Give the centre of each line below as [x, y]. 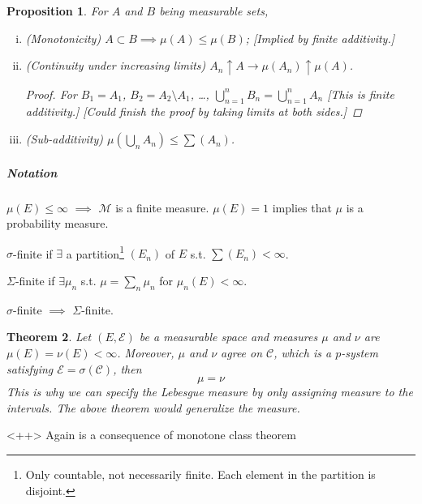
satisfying [30, 368]
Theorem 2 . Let [49, 337]
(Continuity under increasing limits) [116, 65]
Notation [32, 172]
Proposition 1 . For [57, 11]
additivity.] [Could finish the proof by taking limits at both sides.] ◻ [194, 111]
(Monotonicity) [63, 38]
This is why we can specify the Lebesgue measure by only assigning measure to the [210, 392]
